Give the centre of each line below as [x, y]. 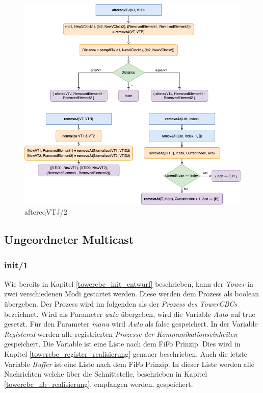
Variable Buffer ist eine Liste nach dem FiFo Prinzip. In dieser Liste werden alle [129, 364]
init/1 [16, 264]
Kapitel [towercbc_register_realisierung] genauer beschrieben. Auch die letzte [126, 354]
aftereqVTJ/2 [46, 212]
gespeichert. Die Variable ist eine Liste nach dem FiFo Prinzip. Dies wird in [122, 344]
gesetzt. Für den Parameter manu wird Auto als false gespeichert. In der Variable [131, 324]
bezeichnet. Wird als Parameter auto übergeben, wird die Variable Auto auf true [130, 314]
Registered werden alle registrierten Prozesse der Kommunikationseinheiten [121, 333]
